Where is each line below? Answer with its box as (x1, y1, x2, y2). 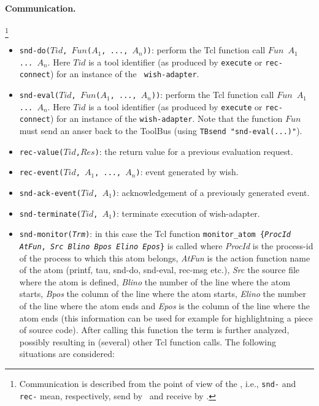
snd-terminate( (19, 209, 82, 219)
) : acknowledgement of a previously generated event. (112, 186, 310, 199)
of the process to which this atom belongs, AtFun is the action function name (19, 251, 310, 264)
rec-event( (19, 168, 64, 178)
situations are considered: (19, 347, 115, 360)
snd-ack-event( (19, 189, 82, 198)
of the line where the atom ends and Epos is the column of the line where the (19, 299, 310, 312)
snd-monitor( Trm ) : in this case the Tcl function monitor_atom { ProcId (19, 227, 291, 240)
